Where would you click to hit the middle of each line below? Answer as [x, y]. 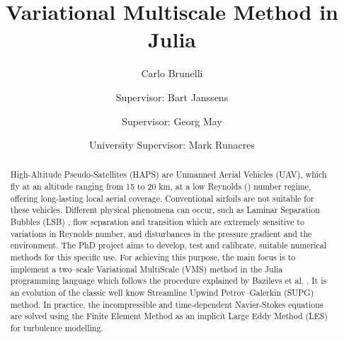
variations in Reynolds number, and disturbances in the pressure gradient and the [161, 233]
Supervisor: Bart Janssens [172, 97]
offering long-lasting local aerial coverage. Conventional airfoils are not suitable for [162, 198]
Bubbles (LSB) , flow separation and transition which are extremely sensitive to [157, 222]
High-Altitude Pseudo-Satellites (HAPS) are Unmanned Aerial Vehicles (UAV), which [168, 174]
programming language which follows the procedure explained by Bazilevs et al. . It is [168, 281]
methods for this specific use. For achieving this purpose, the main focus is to [153, 257]
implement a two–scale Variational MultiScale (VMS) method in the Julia [147, 269]
